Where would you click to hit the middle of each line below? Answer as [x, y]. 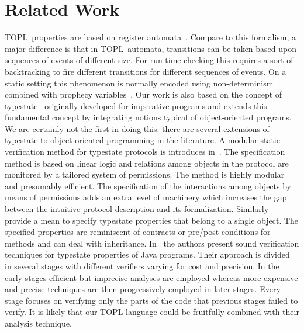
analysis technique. [38, 323]
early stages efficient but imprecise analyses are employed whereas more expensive [151, 277]
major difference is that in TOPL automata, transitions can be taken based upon [151, 48]
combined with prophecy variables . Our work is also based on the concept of [144, 94]
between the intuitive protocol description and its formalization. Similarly [137, 209]
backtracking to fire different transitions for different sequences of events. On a [146, 71]
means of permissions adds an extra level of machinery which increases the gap [146, 197]
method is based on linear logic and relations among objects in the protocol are [147, 163]
